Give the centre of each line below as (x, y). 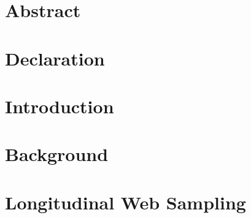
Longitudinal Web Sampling (125, 202)
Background (57, 154)
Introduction (60, 106)
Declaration (55, 58)
